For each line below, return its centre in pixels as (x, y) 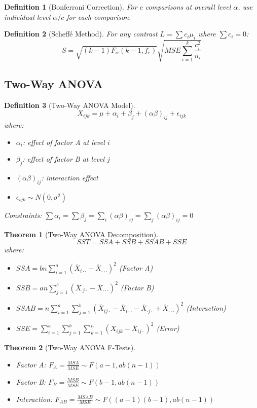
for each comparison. (99, 16)
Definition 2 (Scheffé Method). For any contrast (81, 34)
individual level (27, 16)
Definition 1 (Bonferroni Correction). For (71, 7)
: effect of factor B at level (63, 159)
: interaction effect (70, 178)
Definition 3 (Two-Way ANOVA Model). (70, 105)
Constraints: (23, 215)
